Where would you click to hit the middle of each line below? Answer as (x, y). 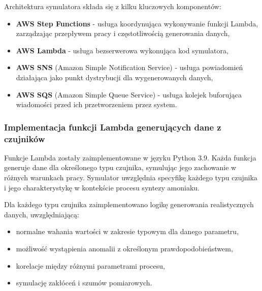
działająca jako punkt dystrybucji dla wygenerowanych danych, (114, 77)
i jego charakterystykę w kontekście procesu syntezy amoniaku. (102, 187)
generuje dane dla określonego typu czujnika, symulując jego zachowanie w (120, 167)
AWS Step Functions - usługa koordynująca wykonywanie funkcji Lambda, (137, 23)
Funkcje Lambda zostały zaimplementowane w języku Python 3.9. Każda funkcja (130, 157)
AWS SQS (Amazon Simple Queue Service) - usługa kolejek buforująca (129, 94)
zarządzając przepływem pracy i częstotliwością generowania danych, (123, 33)
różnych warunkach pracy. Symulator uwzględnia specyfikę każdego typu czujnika (131, 177)
